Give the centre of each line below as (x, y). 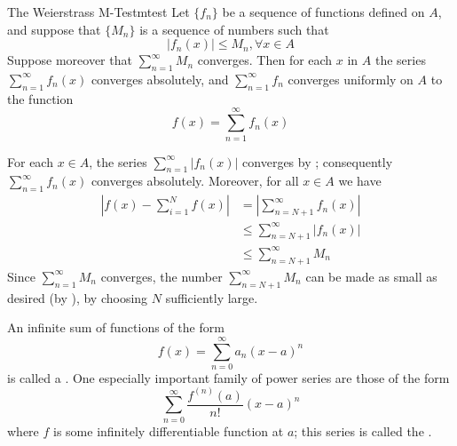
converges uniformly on (351, 79)
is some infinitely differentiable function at (169, 430)
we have (360, 181)
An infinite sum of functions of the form (116, 327)
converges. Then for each (265, 60)
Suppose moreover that (70, 60)
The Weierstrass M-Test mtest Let (98, 12)
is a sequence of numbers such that (234, 29)
